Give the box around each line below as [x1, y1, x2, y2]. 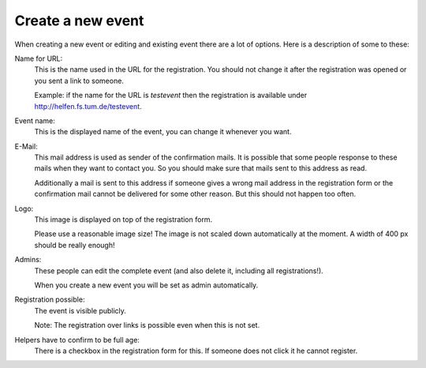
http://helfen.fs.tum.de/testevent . [34, 101, 142, 111]
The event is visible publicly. [34, 306, 126, 315]
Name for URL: [14, 54, 63, 63]
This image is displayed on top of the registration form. [34, 215, 213, 224]
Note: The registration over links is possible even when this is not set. [34, 321, 260, 330]
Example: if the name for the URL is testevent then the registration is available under [34, 91, 308, 100]
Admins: [14, 255, 42, 265]
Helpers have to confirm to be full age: [14, 335, 140, 344]
